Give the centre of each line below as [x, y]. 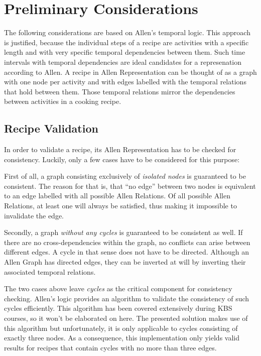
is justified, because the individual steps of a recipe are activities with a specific [126, 42]
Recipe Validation [51, 128]
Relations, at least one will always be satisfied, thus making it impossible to [120, 206]
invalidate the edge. [34, 215]
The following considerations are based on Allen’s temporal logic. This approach [127, 32]
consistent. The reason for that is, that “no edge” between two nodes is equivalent [130, 186]
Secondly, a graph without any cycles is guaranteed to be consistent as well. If [123, 232]
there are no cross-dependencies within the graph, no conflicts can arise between [127, 242]
